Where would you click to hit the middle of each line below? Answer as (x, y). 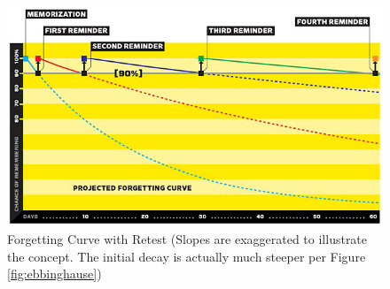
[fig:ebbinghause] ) (55, 274)
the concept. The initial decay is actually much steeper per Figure (187, 256)
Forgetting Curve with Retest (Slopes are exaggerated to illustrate (187, 238)
